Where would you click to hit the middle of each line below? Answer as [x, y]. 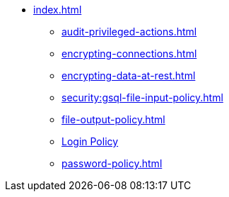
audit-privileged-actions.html [129, 32]
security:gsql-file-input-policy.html [142, 97]
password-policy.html [112, 163]
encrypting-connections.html [129, 54]
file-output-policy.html [113, 119]
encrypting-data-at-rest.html [129, 75]
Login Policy [90, 141]
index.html [58, 10]
